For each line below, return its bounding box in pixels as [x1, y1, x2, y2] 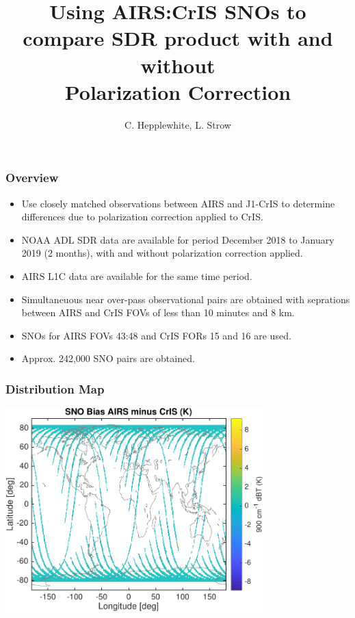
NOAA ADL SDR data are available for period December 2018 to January [21, 232, 334, 246]
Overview [5, 169, 59, 186]
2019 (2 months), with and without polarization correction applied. [21, 246, 303, 260]
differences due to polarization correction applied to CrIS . [21, 209, 263, 224]
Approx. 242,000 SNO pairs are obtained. [21, 351, 195, 365]
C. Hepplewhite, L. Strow [124, 117, 231, 131]
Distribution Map [5, 380, 105, 397]
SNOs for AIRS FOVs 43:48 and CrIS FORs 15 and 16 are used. [21, 328, 291, 342]
